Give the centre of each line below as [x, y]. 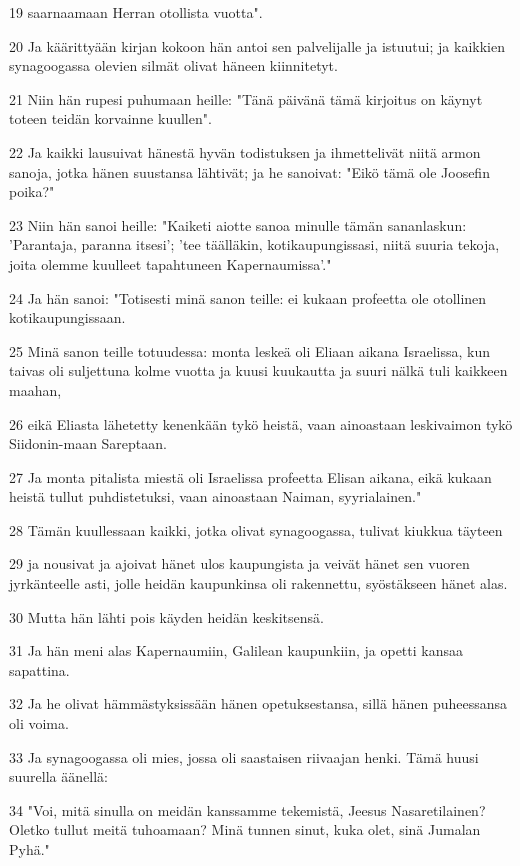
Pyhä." [29, 849]
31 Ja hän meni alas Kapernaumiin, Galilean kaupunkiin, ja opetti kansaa [236, 650]
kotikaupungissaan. [67, 317]
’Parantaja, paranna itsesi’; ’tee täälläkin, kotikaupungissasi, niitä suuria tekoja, [254, 244]
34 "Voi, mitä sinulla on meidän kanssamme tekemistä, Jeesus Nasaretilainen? [247, 809]
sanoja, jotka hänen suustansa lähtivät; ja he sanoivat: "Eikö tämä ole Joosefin [249, 171]
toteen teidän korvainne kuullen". [110, 118]
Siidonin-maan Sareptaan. [88, 443]
